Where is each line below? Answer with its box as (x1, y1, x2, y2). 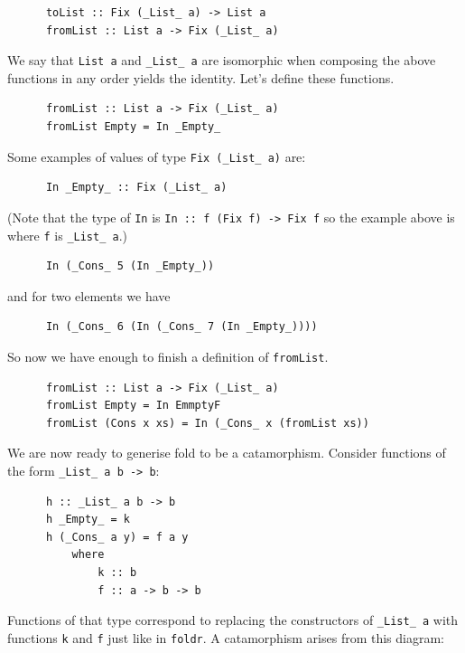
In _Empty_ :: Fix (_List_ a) (45, 181, 228, 194)
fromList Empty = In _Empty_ (45, 120, 221, 134)
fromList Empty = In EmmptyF (45, 399, 221, 412)
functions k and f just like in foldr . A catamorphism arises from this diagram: (7, 628, 445, 647)
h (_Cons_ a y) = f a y (45, 530, 189, 544)
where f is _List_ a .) (7, 225, 128, 244)
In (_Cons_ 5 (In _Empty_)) (45, 260, 215, 273)
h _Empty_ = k (45, 513, 131, 526)
